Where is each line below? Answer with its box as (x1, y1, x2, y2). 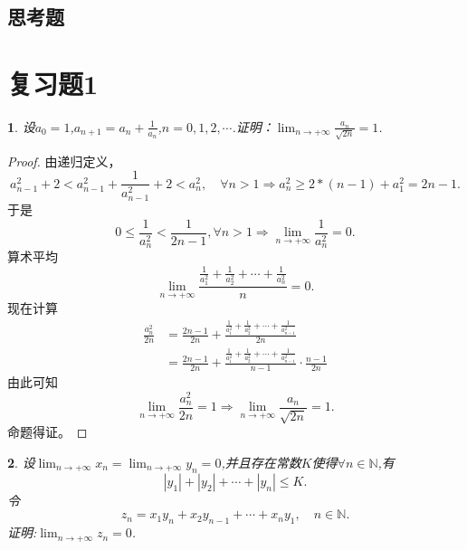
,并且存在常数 (221, 452, 301, 471)
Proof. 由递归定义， (7, 151, 121, 170)
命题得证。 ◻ (7, 422, 88, 441)
